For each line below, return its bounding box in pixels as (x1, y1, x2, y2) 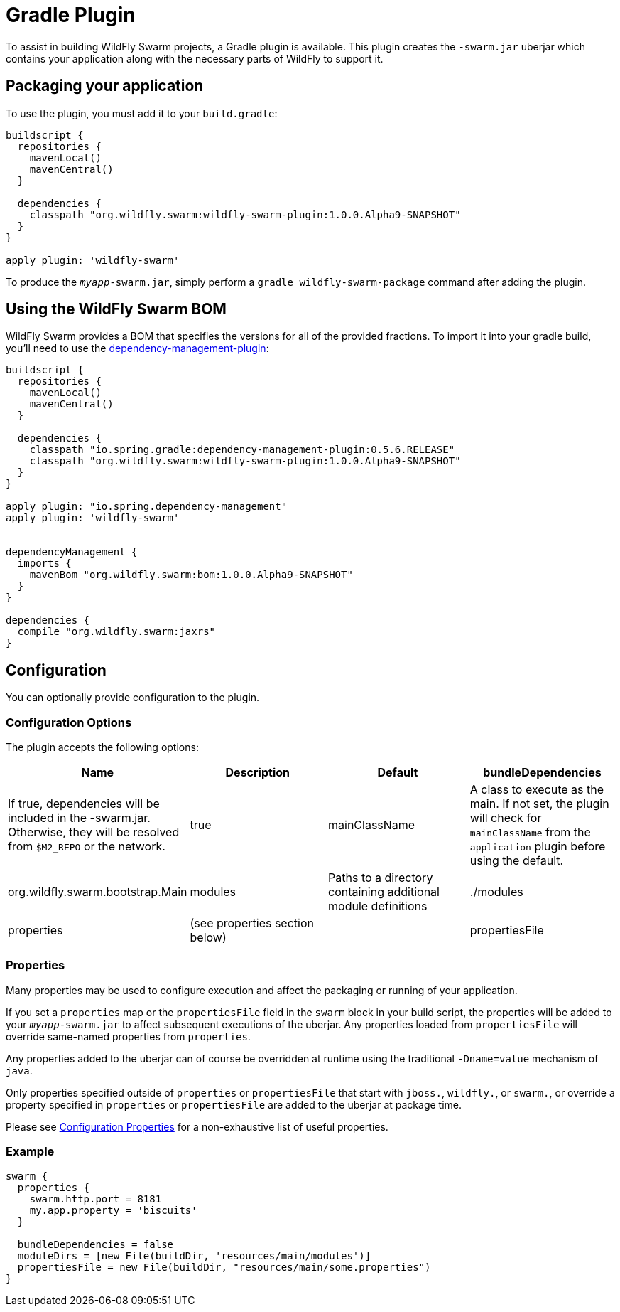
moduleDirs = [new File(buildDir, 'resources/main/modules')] (17, 1249, 371, 1262)
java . (6, 1064, 33, 1077)
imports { (17, 558, 72, 570)
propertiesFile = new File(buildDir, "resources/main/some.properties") (17, 1261, 431, 1273)
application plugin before (469, 839, 606, 854)
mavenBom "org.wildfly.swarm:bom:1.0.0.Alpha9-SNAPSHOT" (29, 569, 353, 581)
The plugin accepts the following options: (6, 741, 199, 754)
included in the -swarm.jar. (8, 811, 151, 826)
